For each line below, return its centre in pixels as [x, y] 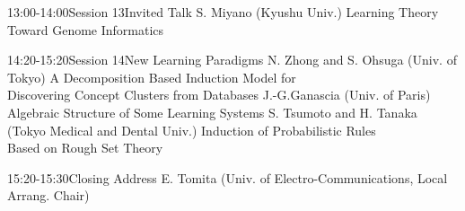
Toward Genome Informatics [86, 29]
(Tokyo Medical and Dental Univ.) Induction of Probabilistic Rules [192, 130]
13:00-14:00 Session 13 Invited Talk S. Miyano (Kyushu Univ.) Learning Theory [223, 12]
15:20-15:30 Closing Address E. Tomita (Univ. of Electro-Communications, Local [228, 177]
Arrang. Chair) [48, 195]
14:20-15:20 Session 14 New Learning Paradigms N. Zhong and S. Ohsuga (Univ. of [232, 60]
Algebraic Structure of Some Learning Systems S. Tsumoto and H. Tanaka [212, 112]
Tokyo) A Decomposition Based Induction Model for [152, 77]
